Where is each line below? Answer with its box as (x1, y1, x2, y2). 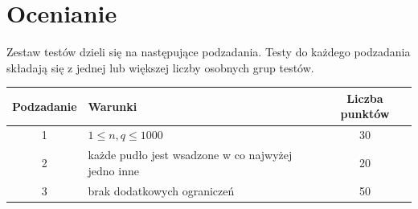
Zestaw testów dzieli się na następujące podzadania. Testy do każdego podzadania (6, 43, 411, 60)
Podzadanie (12, 97, 77, 114)
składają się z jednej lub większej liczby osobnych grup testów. (6, 59, 314, 76)
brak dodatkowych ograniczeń (88, 182, 235, 199)
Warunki (88, 97, 137, 114)
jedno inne (88, 162, 139, 178)
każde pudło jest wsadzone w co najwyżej (88, 146, 293, 163)
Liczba (346, 89, 383, 106)
